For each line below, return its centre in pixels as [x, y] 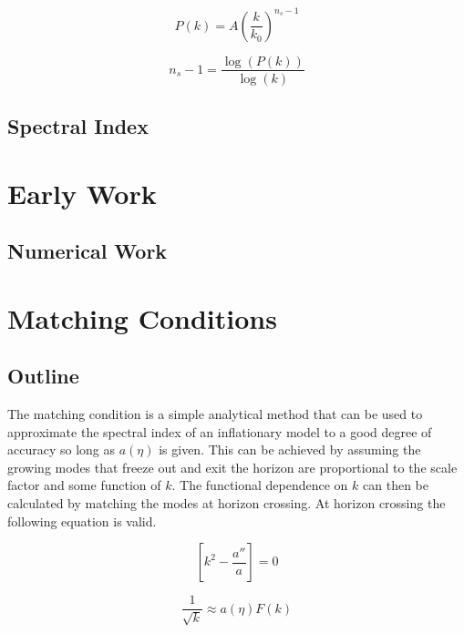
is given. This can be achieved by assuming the [290, 449]
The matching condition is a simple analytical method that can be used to [215, 414]
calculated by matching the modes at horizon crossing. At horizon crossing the [227, 503]
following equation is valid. [82, 521]
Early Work [82, 193]
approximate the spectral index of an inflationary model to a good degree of [220, 431]
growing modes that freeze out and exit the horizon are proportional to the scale [232, 467]
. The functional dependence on [260, 485]
